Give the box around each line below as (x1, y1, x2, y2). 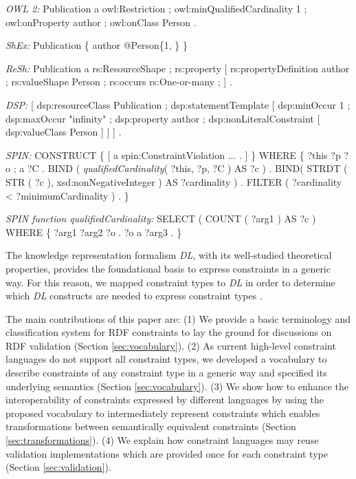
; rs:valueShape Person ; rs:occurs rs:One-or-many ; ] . (5, 74, 232, 89)
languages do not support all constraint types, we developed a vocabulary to (5, 352, 327, 366)
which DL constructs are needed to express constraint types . (5, 288, 263, 303)
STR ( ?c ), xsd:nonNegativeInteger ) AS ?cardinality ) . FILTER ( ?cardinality (5, 174, 342, 189)
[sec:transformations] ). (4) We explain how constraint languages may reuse (5, 433, 319, 447)
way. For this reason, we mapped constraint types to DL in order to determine (5, 275, 335, 289)
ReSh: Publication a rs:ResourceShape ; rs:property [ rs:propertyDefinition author (5, 61, 350, 75)
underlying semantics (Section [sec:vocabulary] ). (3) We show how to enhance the (5, 379, 348, 393)
